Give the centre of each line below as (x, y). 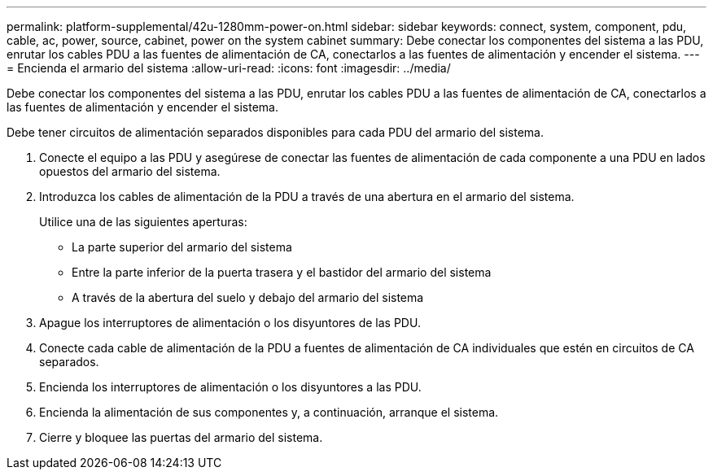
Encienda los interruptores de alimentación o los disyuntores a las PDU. (230, 387)
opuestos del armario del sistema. (130, 171)
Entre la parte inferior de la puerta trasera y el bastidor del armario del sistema (282, 272)
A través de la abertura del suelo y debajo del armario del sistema (248, 297)
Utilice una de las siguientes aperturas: (143, 222)
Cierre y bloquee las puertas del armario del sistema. (181, 437)
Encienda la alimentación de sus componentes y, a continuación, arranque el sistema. (269, 412)
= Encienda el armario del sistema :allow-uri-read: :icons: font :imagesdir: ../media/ (229, 68)
